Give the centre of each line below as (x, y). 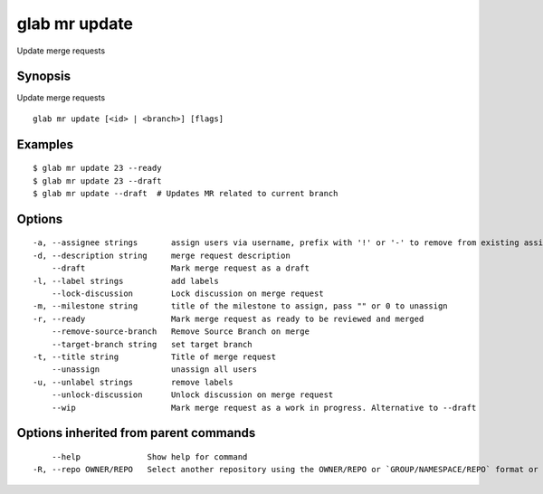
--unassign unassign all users (154, 370)
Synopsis (44, 76)
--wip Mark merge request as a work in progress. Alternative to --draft (264, 408)
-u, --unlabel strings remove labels (133, 382)
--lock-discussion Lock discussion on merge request (188, 294)
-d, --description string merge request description (162, 255)
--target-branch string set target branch (152, 344)
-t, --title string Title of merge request (154, 356)
